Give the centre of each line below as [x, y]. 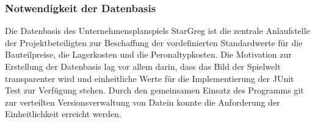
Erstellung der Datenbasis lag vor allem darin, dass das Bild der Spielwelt [143, 66]
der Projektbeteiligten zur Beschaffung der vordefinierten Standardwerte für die [154, 42]
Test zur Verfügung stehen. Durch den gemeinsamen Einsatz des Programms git [154, 90]
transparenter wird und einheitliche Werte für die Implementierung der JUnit [150, 78]
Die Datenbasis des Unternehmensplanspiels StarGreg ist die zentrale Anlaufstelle [157, 31]
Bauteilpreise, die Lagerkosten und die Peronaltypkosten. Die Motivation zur [148, 54]
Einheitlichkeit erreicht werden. [63, 114]
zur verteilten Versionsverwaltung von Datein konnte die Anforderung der [143, 102]
